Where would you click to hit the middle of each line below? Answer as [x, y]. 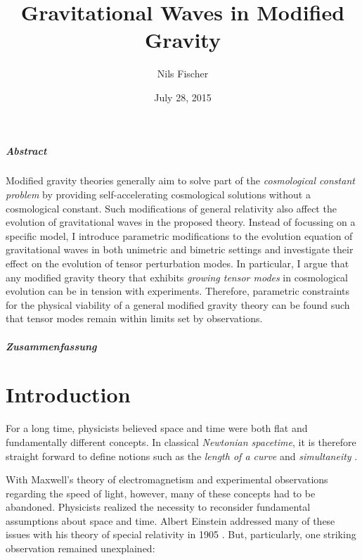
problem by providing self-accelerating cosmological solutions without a [158, 195]
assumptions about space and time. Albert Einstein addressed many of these [170, 520]
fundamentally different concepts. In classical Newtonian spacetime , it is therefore [181, 441]
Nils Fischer [183, 74]
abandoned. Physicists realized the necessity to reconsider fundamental [158, 507]
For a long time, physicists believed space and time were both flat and [157, 428]
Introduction [68, 394]
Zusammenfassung [51, 346]
